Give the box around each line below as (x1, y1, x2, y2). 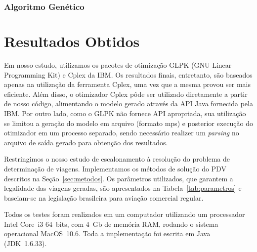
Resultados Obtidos (4, 31, 140, 51)
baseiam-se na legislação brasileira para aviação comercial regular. (4, 192, 204, 203)
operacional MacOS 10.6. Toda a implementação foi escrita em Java (4, 228, 211, 239)
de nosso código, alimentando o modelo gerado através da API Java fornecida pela (4, 98, 253, 109)
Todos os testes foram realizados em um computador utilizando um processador (4, 209, 245, 219)
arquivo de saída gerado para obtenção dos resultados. (4, 137, 168, 147)
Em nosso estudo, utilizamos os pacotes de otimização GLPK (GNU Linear (4, 59, 232, 70)
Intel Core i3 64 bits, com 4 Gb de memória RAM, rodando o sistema (4, 218, 218, 229)
